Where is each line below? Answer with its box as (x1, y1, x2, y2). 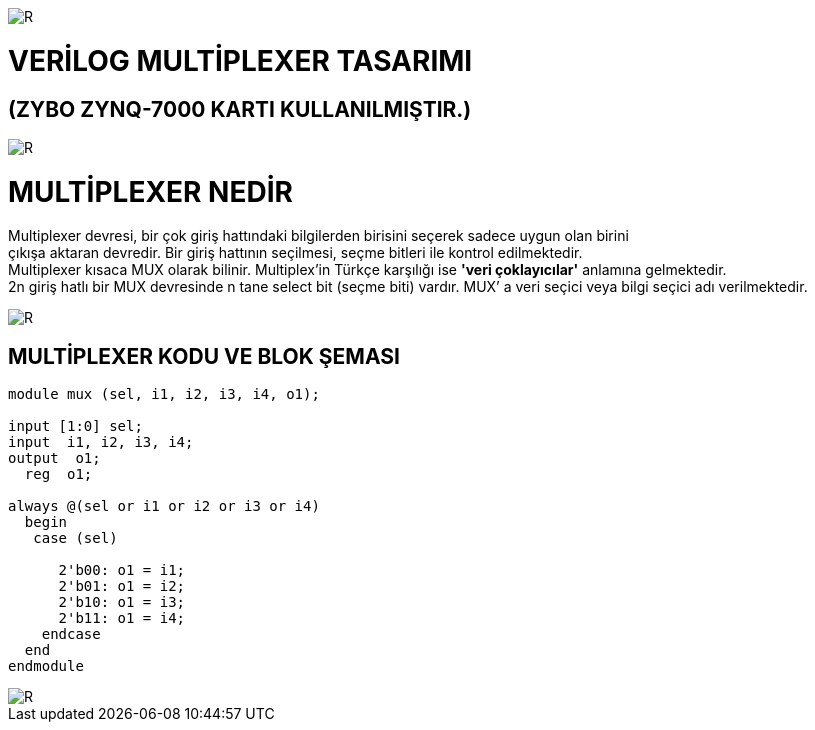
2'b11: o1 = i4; (58, 610, 186, 627)
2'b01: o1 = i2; (58, 578, 186, 595)
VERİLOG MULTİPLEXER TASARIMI (8, 43, 473, 78)
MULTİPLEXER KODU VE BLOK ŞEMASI (8, 343, 400, 369)
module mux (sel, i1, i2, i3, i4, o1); (8, 386, 320, 403)
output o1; (8, 450, 101, 467)
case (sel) (33, 530, 118, 547)
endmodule (8, 658, 84, 675)
